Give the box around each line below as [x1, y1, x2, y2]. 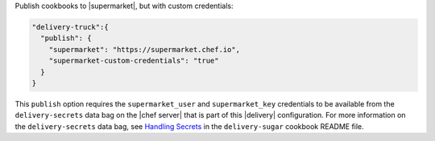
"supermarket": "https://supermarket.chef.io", [48, 45, 241, 54]
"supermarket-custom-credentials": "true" [48, 56, 219, 66]
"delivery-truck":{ [31, 22, 109, 31]
